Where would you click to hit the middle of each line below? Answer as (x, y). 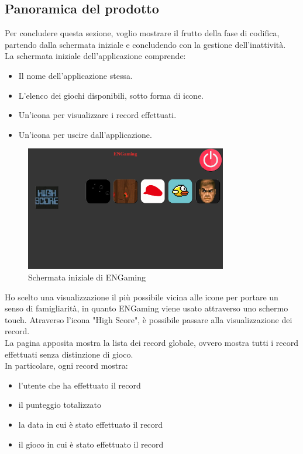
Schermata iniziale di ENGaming (87, 277)
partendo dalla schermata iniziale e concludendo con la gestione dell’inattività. (145, 44)
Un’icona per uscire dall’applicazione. (85, 134)
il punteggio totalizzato (60, 405)
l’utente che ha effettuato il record (80, 385)
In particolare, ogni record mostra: (66, 365)
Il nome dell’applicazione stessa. (75, 75)
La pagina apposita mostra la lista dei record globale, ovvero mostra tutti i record (152, 342)
